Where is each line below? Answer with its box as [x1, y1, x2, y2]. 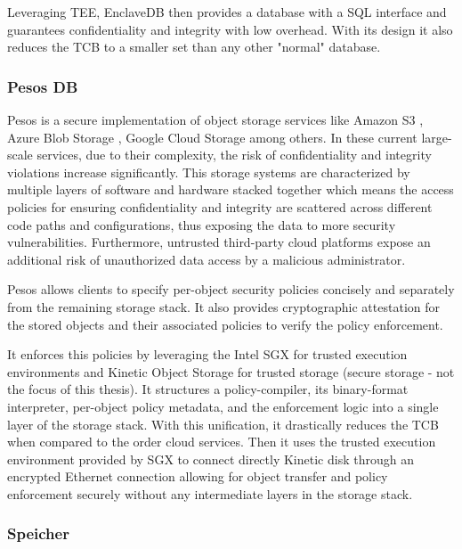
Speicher [7, 522, 69, 545]
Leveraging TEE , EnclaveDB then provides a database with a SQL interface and [7, 3, 447, 20]
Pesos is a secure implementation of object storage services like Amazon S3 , [7, 111, 424, 128]
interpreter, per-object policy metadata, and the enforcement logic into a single [7, 397, 439, 415]
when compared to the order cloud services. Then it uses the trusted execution [7, 432, 436, 451]
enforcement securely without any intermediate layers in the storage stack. [7, 484, 413, 503]
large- [421, 127, 452, 146]
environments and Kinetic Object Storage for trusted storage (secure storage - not [7, 362, 455, 381]
